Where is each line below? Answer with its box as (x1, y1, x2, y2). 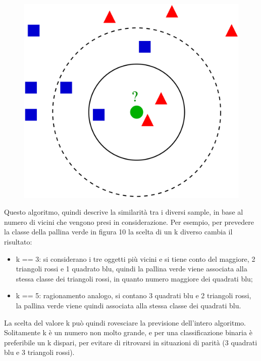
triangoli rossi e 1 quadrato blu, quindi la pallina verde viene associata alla (16, 263, 247, 274)
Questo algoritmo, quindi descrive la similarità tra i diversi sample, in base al (4, 207, 243, 217)
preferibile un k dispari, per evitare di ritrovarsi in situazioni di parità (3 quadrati (4, 337, 257, 347)
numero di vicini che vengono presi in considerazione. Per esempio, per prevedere (4, 216, 254, 227)
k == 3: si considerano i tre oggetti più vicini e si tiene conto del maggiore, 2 (16, 253, 255, 264)
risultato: (4, 236, 32, 247)
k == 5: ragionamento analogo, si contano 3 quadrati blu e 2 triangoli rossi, (16, 290, 251, 301)
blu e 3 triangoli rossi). (4, 347, 75, 357)
